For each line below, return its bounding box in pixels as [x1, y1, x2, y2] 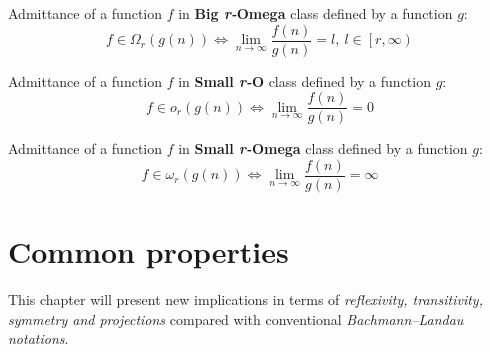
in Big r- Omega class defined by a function [178, 3, 453, 23]
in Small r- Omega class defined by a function [178, 138, 468, 159]
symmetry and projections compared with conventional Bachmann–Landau [8, 308, 464, 329]
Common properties [8, 231, 289, 272]
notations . [8, 328, 69, 349]
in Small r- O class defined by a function [178, 70, 431, 91]
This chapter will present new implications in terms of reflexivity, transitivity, [8, 289, 483, 310]
